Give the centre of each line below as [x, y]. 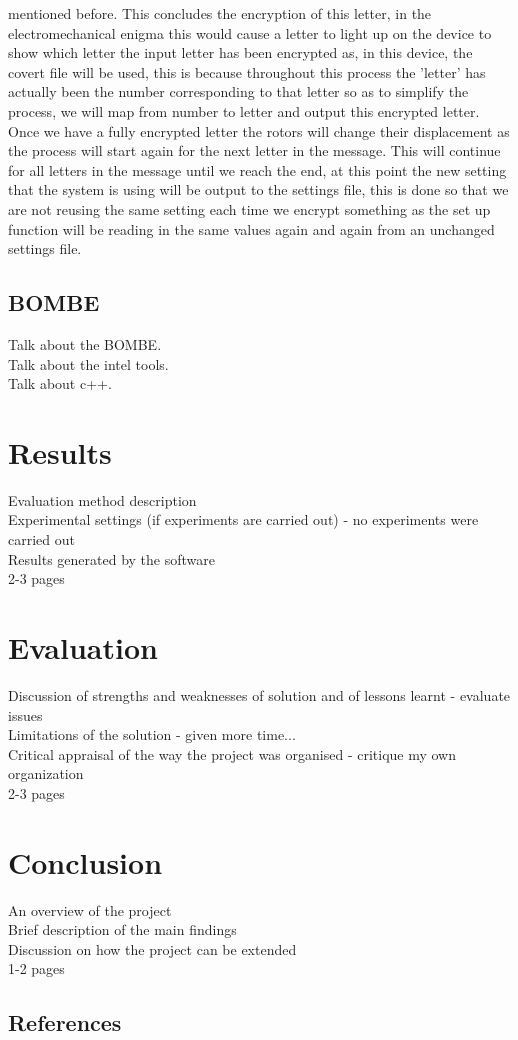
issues [25, 714]
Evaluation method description [102, 499]
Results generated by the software [111, 558]
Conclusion [85, 861]
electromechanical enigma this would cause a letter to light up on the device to [250, 32]
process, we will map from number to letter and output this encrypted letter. [244, 110]
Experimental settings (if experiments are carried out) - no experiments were [243, 519]
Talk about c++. [60, 383]
